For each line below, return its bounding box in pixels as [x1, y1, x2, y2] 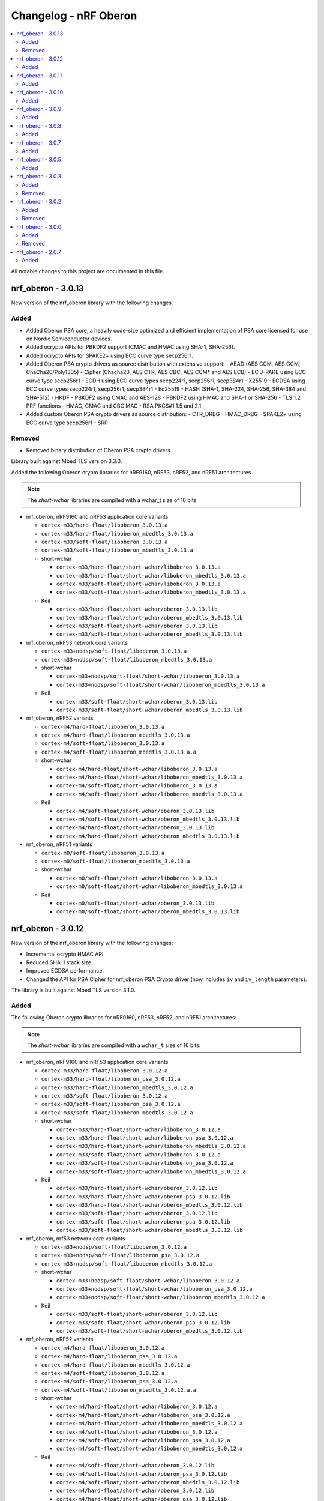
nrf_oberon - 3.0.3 [16, 173, 62, 180]
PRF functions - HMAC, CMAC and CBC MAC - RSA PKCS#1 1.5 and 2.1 [26, 402, 202, 409]
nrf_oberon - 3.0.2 [16, 198, 62, 205]
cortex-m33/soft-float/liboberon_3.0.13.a [41, 539, 168, 546]
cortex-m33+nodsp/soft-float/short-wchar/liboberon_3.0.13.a [56, 673, 240, 680]
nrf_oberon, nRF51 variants [26, 841, 92, 848]
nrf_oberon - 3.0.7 [16, 139, 61, 146]
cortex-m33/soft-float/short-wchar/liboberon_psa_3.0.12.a [56, 1159, 234, 1167]
